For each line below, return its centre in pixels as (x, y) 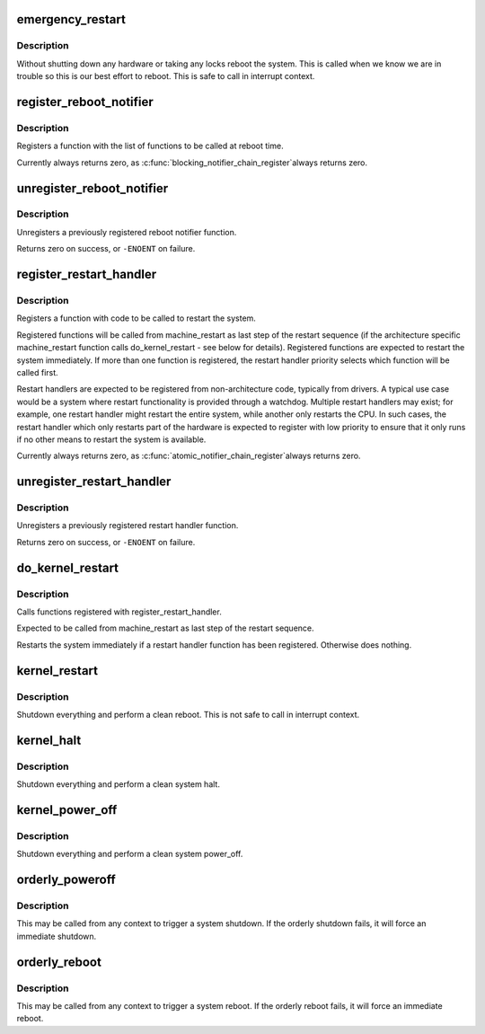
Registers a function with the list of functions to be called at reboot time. (150, 146)
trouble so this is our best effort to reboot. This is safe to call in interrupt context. (166, 76)
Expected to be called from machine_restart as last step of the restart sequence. (165, 628)
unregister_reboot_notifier (93, 188)
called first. (37, 372)
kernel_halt (49, 740)
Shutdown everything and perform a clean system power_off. (130, 854)
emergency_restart (71, 19)
